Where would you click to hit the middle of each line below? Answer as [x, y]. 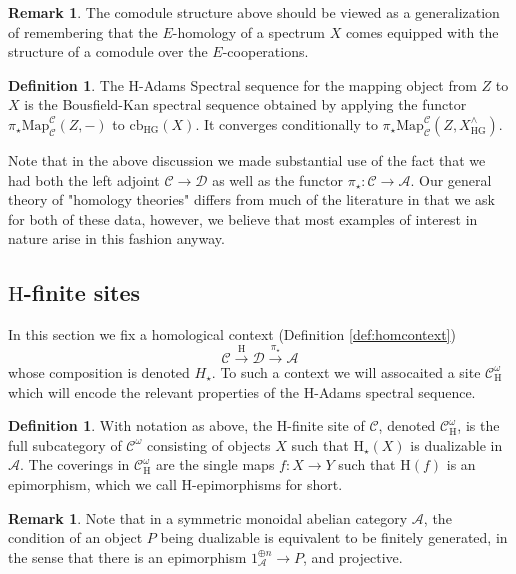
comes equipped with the [422, 31]
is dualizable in [456, 444]
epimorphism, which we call [92, 483]
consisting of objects [209, 444]
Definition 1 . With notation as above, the [140, 425]
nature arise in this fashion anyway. [116, 238]
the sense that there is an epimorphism [127, 556]
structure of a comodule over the [108, 51]
